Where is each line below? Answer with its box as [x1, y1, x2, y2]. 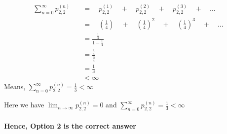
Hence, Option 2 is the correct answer [4, 120, 136, 131]
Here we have [4, 100, 44, 110]
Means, [4, 81, 26, 92]
